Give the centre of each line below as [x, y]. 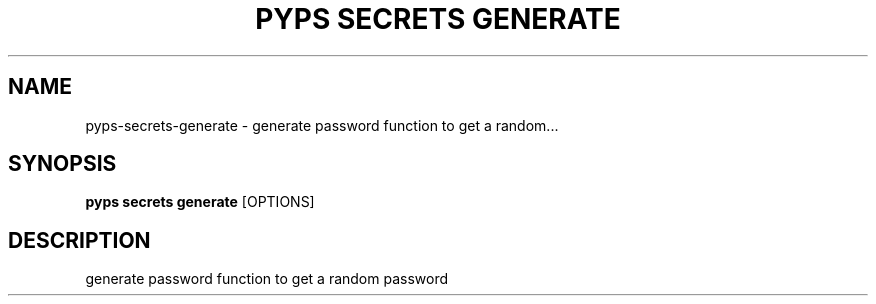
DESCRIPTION [79, 240]
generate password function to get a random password [267, 279]
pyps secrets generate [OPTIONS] [200, 202]
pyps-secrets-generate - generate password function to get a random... [322, 125]
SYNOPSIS [62, 164]
